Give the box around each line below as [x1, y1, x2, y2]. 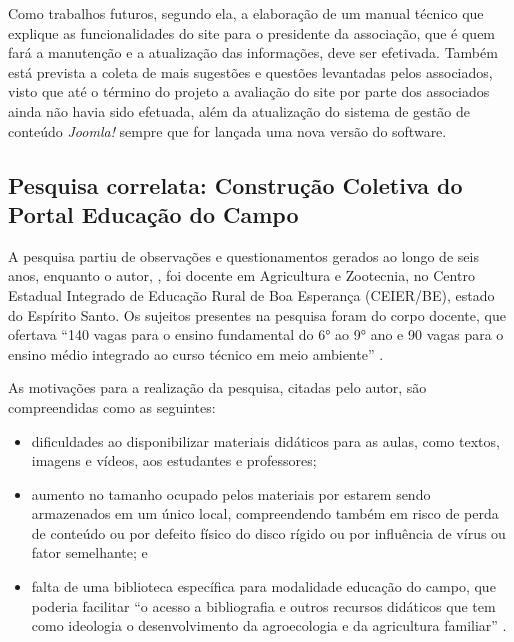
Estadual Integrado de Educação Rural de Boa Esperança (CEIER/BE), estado [8, 284, 495, 305]
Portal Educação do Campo [8, 198, 299, 229]
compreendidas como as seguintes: [8, 396, 216, 417]
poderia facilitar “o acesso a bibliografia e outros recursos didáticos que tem [31, 595, 496, 616]
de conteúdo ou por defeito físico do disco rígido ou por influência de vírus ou [31, 522, 506, 543]
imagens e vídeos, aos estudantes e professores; [31, 450, 317, 471]
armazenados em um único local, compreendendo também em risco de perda [31, 503, 499, 524]
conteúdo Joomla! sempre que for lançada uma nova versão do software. [8, 120, 447, 141]
